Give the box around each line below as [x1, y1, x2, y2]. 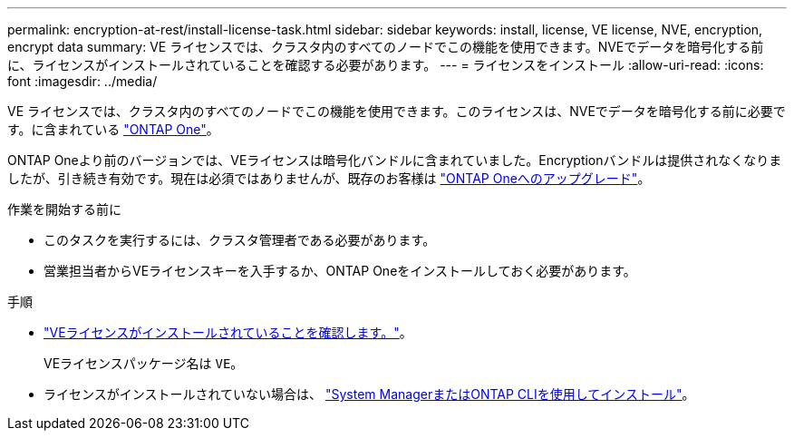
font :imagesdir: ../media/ [7, 73, 158, 89]
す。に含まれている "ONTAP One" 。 [7, 122, 219, 137]
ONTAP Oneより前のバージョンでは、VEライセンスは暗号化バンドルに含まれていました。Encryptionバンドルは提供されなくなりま [7, 152, 782, 168]
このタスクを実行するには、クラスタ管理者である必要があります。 [44, 232, 436, 248]
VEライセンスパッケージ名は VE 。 [44, 355, 244, 371]
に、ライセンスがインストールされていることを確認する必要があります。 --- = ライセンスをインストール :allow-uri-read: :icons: [7, 57, 764, 73]
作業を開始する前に [7, 201, 121, 217]
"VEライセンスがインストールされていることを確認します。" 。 [44, 325, 412, 340]
